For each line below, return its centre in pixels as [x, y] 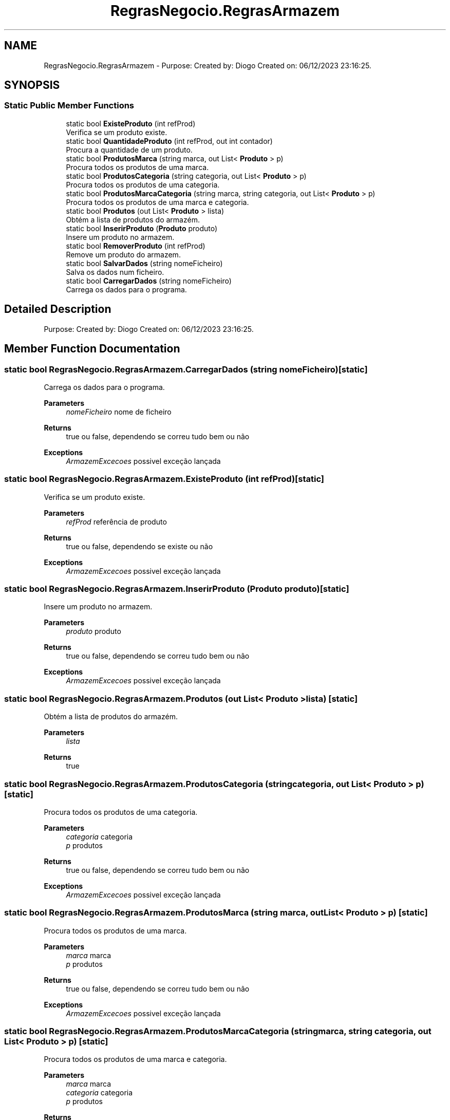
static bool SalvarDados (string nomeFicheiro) [144, 263]
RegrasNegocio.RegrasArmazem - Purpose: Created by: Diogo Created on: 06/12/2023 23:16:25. [208, 65]
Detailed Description [58, 309]
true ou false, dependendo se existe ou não [139, 546]
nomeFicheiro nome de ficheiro [119, 412]
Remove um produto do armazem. [123, 254]
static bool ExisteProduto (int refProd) [131, 123]
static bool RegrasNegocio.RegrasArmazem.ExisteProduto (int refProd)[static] [164, 479]
